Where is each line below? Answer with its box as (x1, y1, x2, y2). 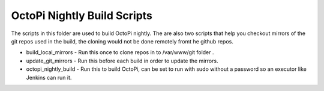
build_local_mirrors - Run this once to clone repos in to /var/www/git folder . (26, 49, 214, 56)
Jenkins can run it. (26, 74, 72, 81)
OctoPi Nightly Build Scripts (11, 9, 153, 22)
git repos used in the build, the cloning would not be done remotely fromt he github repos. (11, 37, 233, 45)
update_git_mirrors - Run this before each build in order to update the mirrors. (26, 57, 218, 64)
